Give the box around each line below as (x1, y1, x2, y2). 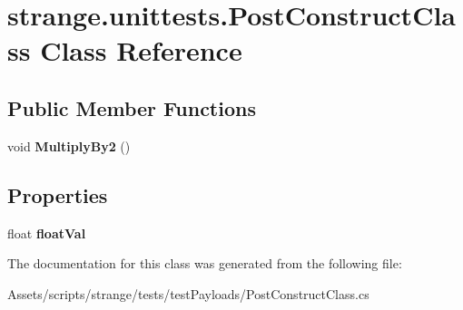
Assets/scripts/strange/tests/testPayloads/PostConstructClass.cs (7, 284, 369, 303)
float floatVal (7, 223, 86, 242)
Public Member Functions (7, 93, 256, 121)
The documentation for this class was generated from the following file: (7, 254, 402, 273)
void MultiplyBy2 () (7, 136, 131, 155)
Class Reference (40, 32, 242, 69)
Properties (7, 180, 108, 208)
